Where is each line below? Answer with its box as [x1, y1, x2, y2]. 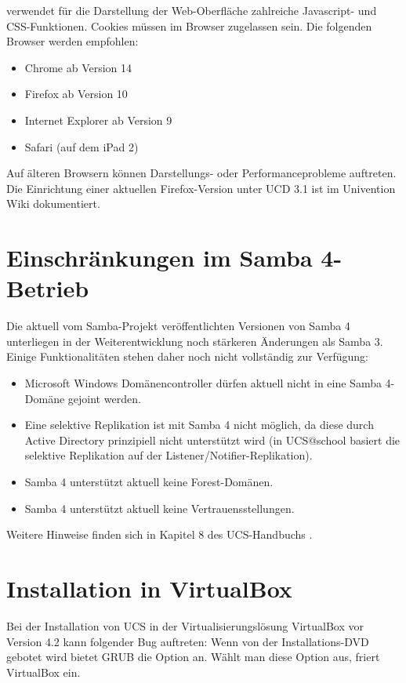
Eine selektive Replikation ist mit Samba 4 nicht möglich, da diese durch [24, 416, 374, 433]
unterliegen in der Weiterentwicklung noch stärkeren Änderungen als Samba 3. [6, 332, 383, 349]
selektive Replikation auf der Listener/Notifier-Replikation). [24, 447, 313, 463]
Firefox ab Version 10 [24, 85, 128, 102]
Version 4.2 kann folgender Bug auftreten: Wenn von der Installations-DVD [6, 633, 369, 649]
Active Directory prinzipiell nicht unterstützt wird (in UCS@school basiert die [24, 431, 401, 448]
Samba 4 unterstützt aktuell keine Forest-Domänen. [24, 474, 274, 489]
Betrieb [6, 272, 89, 304]
